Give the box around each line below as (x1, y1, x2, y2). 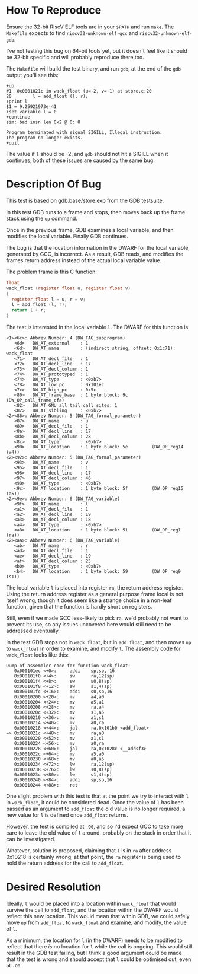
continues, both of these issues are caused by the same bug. (6, 157, 155, 164)
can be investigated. (6, 836, 56, 842)
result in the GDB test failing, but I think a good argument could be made (6, 949, 182, 956)
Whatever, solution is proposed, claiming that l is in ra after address (6, 847, 172, 854)
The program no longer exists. (6, 135, 83, 141)
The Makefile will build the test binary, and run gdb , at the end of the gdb (6, 65, 181, 72)
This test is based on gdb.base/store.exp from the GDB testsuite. (6, 197, 164, 204)
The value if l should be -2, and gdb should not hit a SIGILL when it (6, 150, 168, 157)
